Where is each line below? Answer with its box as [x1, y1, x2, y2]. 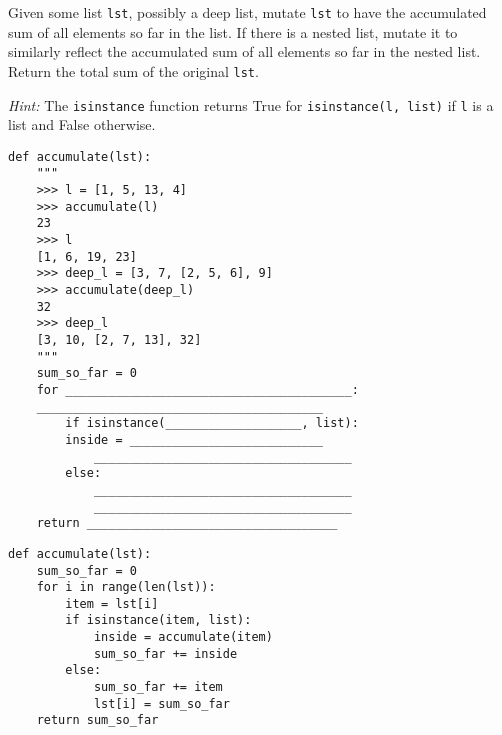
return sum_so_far [36, 713, 159, 728]
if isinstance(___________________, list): [65, 416, 359, 431]
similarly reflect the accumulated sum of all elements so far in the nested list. [8, 41, 481, 62]
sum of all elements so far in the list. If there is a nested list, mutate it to [8, 21, 458, 42]
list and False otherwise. [8, 114, 156, 135]
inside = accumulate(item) [93, 630, 273, 645]
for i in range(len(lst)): [36, 580, 216, 595]
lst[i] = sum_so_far [93, 696, 230, 711]
